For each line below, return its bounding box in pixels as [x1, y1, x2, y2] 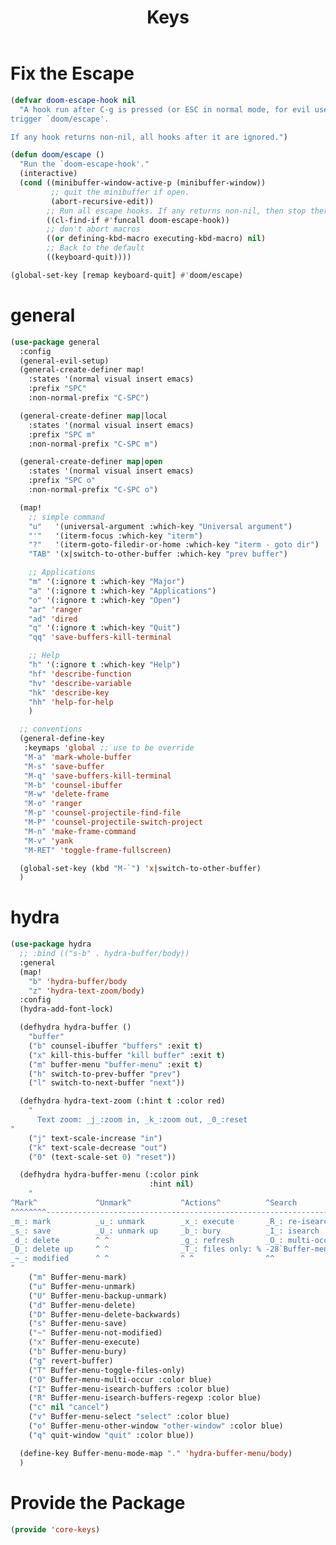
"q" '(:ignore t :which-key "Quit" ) [28, 623, 182, 633]
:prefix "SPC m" [28, 429, 97, 440]
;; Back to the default [46, 243, 145, 253]
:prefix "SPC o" [28, 476, 97, 486]
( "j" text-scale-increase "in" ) [28, 1133, 163, 1143]
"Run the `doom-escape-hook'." [19, 159, 150, 170]
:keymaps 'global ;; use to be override [23, 743, 195, 753]
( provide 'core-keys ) [10, 1524, 101, 1535]
